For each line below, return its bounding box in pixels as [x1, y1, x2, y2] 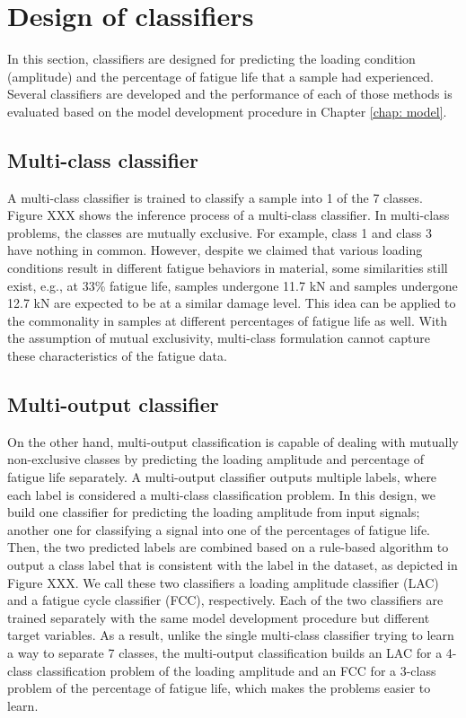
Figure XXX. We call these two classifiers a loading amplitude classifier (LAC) [7, 573, 439, 591]
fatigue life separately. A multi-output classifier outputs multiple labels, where [7, 468, 437, 486]
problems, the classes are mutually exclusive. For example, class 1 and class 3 [7, 223, 433, 241]
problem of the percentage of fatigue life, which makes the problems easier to [7, 679, 431, 697]
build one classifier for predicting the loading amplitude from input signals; [7, 503, 420, 521]
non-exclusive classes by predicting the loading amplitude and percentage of [7, 450, 424, 468]
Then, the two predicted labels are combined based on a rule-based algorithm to [7, 538, 449, 556]
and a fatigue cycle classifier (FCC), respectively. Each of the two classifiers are [7, 591, 444, 609]
